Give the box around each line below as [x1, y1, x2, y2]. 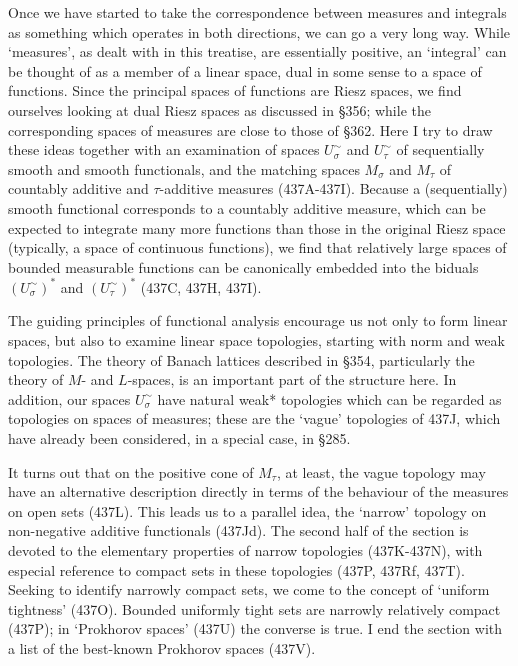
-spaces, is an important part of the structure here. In [127, 369, 457, 390]
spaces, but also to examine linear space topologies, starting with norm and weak [8, 330, 505, 350]
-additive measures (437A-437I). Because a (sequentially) [159, 178, 508, 199]
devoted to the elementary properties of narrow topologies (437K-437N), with [8, 539, 483, 560]
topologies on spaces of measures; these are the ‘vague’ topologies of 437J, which [8, 408, 501, 429]
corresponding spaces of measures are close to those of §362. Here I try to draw [8, 119, 493, 140]
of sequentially [396, 139, 485, 160]
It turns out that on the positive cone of [8, 461, 254, 482]
